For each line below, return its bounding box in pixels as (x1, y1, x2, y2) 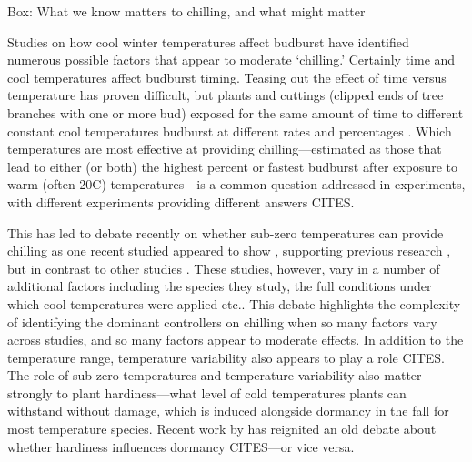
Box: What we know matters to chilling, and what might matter (7, 2, 366, 20)
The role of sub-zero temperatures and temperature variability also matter (7, 366, 422, 385)
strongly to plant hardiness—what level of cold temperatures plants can (7, 383, 407, 402)
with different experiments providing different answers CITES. (7, 192, 355, 211)
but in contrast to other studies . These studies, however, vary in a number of (7, 258, 440, 277)
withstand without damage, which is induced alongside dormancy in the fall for (7, 401, 449, 420)
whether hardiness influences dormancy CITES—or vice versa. (7, 437, 355, 456)
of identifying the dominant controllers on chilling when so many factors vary (7, 312, 437, 331)
